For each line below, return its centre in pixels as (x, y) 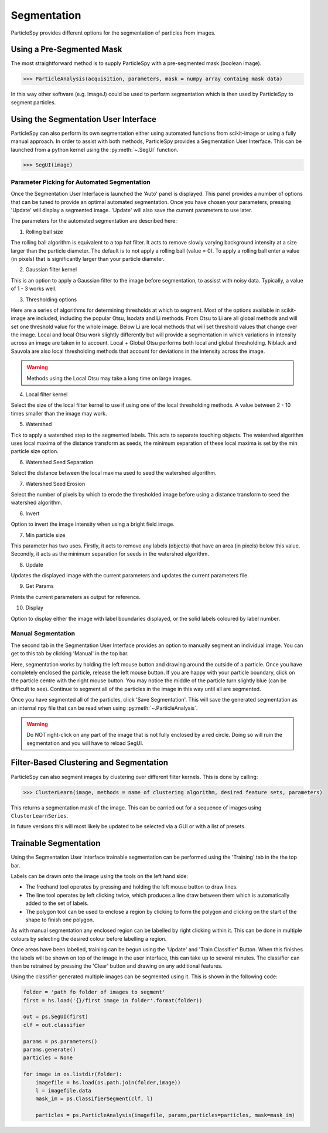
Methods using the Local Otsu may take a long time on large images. (109, 378)
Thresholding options (51, 300)
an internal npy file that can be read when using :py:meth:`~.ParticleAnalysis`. (105, 708)
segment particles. (33, 102)
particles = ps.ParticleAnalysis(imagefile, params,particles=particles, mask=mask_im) (165, 1115)
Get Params (40, 586)
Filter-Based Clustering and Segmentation (89, 763)
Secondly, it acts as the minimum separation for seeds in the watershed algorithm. (110, 554)
